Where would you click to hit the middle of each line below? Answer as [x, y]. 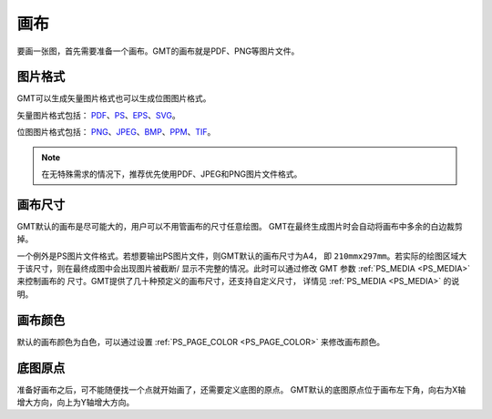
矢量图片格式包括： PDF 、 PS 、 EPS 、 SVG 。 [99, 115]
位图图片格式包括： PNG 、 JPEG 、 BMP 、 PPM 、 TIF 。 [116, 132]
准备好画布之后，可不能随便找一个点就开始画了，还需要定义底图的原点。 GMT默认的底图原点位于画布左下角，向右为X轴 [241, 389]
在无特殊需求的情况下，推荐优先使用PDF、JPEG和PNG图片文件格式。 [172, 174]
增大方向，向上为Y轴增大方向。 [76, 403]
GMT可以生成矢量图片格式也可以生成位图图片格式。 [114, 98]
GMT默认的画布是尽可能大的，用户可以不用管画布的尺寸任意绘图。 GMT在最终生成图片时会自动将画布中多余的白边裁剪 [240, 226]
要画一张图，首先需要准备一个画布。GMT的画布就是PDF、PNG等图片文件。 [158, 51]
